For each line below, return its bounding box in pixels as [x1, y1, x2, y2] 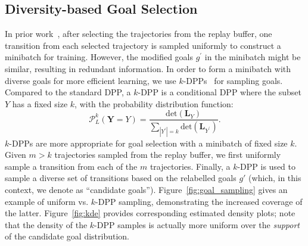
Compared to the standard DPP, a [5, 86, 131, 98]
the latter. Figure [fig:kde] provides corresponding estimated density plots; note [5, 207, 295, 219]
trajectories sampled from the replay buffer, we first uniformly [54, 148, 281, 161]
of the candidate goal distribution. [5, 230, 129, 242]
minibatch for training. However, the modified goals [5, 51, 193, 63]
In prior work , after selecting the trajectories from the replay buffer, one [5, 27, 272, 40]
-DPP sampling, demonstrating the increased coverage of [95, 195, 303, 207]
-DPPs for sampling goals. [183, 74, 283, 86]
